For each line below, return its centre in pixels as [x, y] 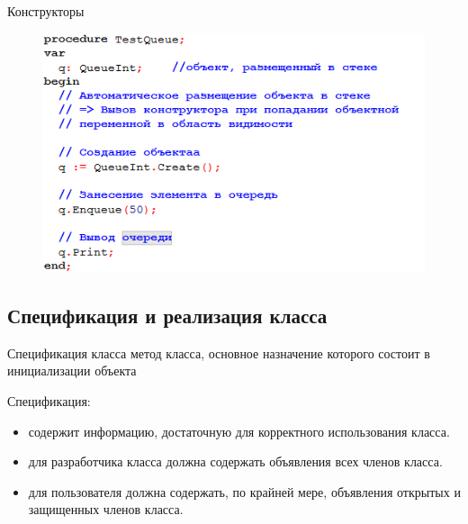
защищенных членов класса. [106, 509]
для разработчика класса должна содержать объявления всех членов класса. [235, 461]
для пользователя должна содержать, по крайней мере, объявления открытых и [244, 491]
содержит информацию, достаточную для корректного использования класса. [239, 431]
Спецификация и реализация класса [167, 316]
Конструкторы [46, 11]
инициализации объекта [72, 370]
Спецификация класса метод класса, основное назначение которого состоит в [219, 352]
